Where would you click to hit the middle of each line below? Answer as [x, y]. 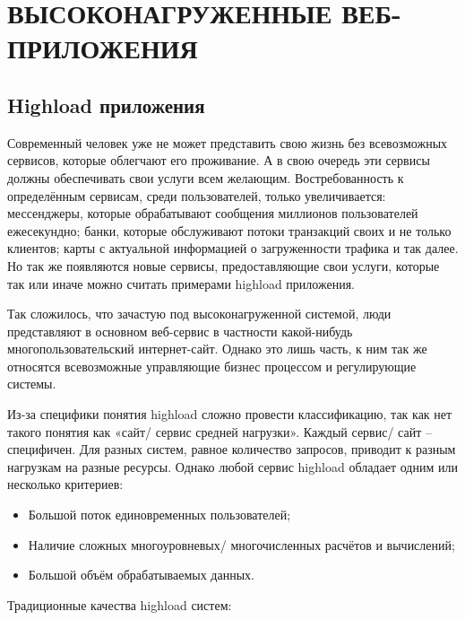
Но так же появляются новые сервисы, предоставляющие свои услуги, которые [224, 265]
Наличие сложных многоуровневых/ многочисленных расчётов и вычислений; [241, 544]
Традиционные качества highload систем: [120, 604]
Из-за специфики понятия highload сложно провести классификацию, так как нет [230, 414]
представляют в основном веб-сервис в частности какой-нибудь [180, 331]
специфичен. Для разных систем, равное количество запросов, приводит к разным [232, 449]
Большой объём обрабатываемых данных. [141, 575]
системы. [32, 384]
